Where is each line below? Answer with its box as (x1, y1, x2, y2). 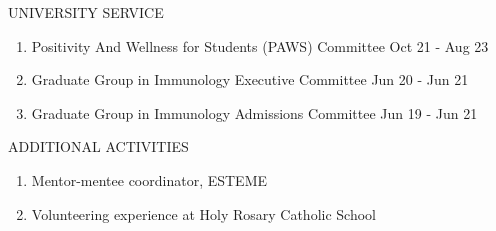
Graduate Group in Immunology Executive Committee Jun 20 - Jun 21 (31, 69, 469, 90)
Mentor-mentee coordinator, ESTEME (31, 169, 268, 190)
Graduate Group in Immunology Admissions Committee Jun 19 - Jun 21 (31, 102, 478, 123)
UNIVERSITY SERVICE (8, 2, 164, 22)
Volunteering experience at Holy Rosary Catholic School (31, 203, 376, 224)
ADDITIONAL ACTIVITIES (8, 136, 189, 157)
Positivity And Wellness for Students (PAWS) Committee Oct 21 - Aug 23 (31, 35, 489, 56)
